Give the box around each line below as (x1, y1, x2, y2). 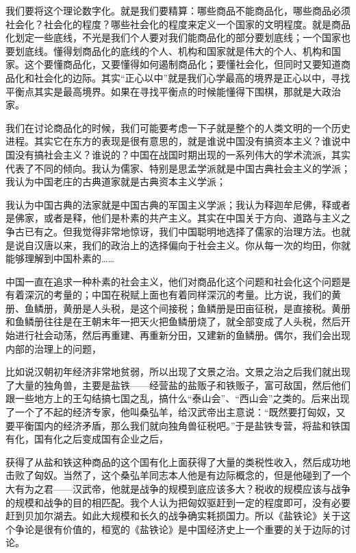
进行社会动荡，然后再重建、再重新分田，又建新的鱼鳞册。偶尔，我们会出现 (14, 328, 351, 342)
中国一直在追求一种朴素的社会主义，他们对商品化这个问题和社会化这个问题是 (5, 274, 351, 288)
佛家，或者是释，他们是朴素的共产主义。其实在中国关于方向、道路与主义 (14, 211, 341, 225)
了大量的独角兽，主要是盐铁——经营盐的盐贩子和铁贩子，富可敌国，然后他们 (5, 377, 351, 392)
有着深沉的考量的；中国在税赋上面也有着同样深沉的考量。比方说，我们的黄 (5, 287, 341, 302)
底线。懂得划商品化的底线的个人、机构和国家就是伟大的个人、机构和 (24, 43, 331, 58)
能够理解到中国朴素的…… (5, 251, 114, 266)
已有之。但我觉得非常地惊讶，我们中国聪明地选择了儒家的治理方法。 (24, 224, 331, 238)
